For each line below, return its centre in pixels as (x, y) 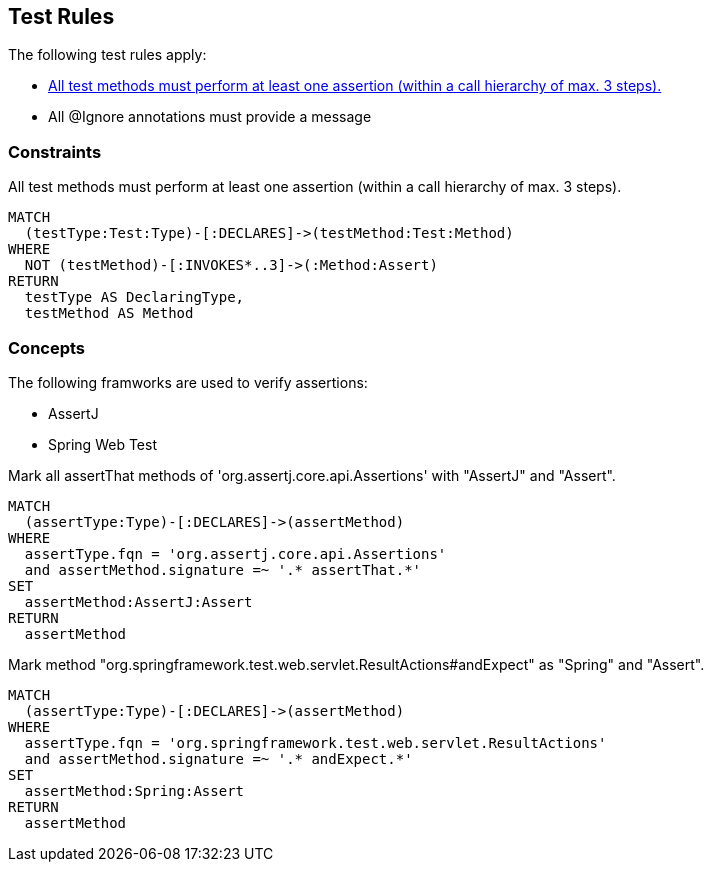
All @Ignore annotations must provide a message (210, 117)
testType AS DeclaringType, (134, 297)
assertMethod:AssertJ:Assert (138, 601)
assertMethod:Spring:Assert (134, 790)
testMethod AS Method (109, 313)
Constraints (55, 151)
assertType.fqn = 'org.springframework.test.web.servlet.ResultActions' (315, 742)
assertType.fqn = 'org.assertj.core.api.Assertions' (235, 553)
